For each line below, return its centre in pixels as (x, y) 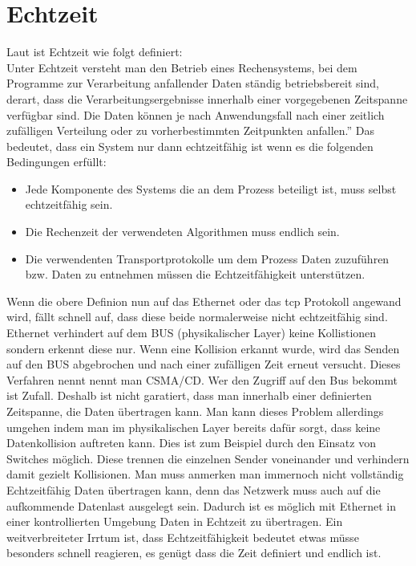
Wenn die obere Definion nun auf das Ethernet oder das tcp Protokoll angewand (204, 301)
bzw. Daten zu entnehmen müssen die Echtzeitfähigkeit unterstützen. (195, 274)
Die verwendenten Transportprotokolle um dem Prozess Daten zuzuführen (207, 258)
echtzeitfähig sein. (69, 204)
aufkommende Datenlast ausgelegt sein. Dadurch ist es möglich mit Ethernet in (201, 505)
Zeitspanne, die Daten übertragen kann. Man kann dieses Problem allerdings (195, 411)
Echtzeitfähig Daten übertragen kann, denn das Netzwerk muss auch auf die (194, 489)
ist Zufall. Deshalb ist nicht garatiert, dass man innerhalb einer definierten (189, 395)
